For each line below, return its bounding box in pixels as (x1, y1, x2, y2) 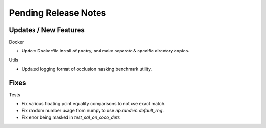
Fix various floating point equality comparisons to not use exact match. (21, 101, 166, 106)
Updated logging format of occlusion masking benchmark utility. (21, 66, 152, 72)
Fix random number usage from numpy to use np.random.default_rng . (21, 107, 164, 113)
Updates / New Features (9, 26, 85, 34)
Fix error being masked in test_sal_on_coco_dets (21, 114, 120, 120)
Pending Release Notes (9, 7, 106, 18)
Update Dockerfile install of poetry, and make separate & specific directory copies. (21, 48, 190, 54)
